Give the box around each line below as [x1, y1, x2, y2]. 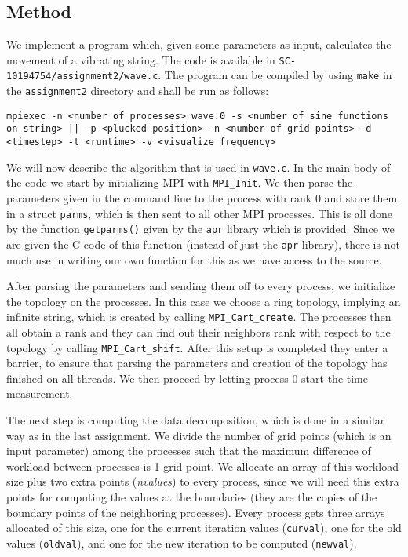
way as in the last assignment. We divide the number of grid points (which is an [6, 427, 392, 443]
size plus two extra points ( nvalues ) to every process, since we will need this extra [6, 473, 399, 490]
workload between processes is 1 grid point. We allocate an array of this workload [6, 457, 399, 474]
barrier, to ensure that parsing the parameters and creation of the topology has [6, 355, 388, 371]
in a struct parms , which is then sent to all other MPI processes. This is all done [6, 205, 393, 221]
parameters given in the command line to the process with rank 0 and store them [6, 190, 398, 206]
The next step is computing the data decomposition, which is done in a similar [6, 412, 385, 428]
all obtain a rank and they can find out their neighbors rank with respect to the [6, 324, 391, 340]
